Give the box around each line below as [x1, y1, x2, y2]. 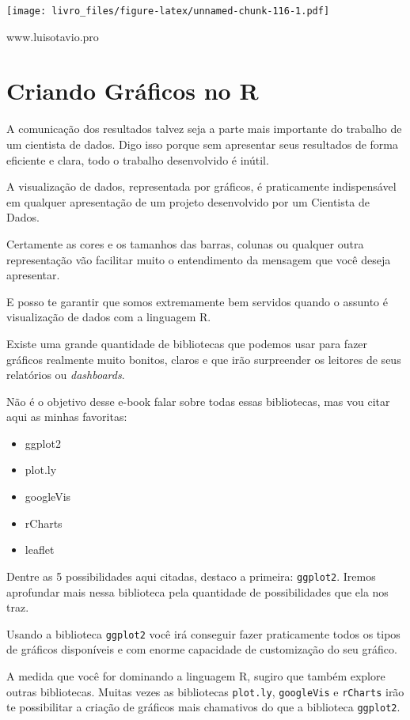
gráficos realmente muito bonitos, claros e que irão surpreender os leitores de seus [6, 351, 401, 367]
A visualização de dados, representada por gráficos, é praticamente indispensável [6, 178, 397, 195]
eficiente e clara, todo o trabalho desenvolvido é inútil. [6, 151, 269, 168]
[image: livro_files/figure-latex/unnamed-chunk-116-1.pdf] [6, 6, 330, 17]
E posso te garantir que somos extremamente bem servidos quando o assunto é [6, 293, 388, 309]
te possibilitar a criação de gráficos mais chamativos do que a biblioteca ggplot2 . [6, 699, 401, 715]
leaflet [25, 541, 55, 558]
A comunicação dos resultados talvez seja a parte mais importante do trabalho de [6, 120, 402, 137]
